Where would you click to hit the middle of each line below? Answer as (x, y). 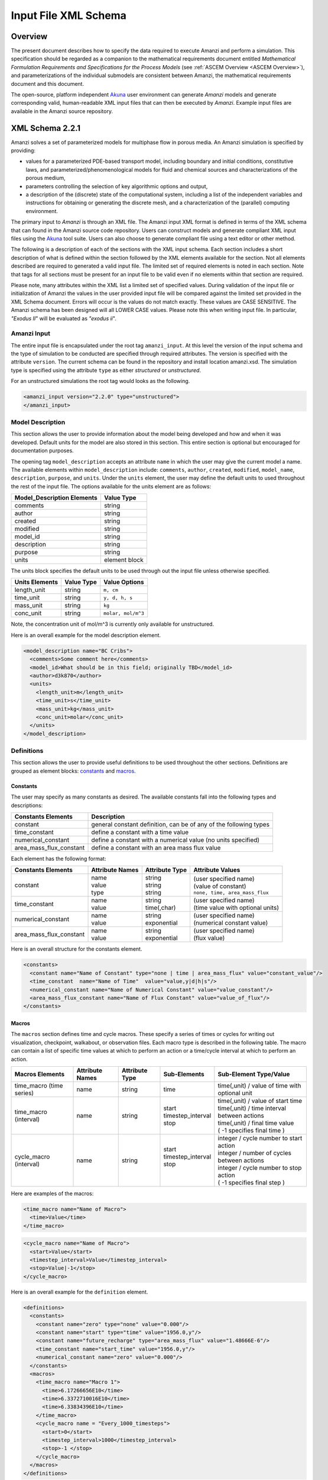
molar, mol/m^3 (124, 613)
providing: (23, 150)
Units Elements (36, 582)
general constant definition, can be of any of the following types (181, 825)
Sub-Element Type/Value (254, 1074)
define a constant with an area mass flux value (156, 848)
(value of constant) (220, 886)
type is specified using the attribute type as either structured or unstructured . (106, 370)
